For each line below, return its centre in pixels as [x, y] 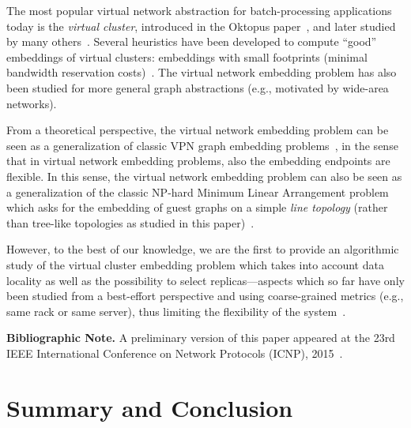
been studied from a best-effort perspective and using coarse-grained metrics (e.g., [205, 296]
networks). [32, 103]
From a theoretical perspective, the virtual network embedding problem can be [198, 130]
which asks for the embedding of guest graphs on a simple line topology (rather [197, 207]
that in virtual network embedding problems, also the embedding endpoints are [198, 161]
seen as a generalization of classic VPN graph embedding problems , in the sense [202, 145]
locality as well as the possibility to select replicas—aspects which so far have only [205, 280]
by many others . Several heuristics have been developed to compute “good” [192, 41]
